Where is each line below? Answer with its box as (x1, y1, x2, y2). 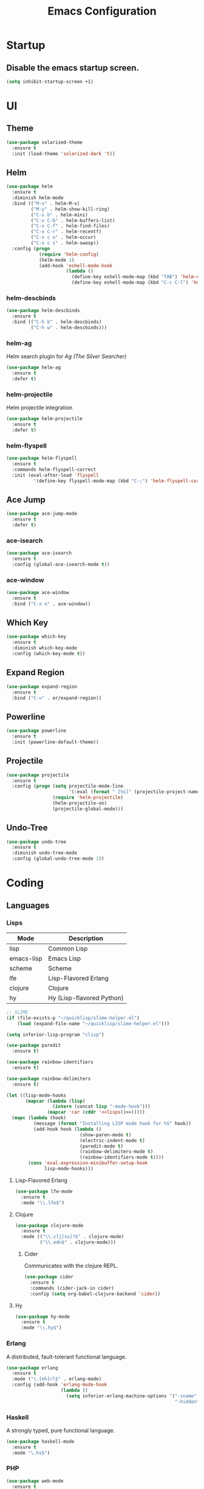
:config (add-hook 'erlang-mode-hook (12, 1382, 107, 1388)
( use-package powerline (6, 727, 67, 734)
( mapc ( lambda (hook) (12, 1115, 67, 1121)
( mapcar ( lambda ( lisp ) (25, 1098, 86, 1104)
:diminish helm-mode (12, 195, 64, 201)
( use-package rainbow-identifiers (6, 1059, 94, 1065)
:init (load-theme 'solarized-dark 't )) (12, 151, 115, 157)
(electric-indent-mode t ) (80, 1137, 146, 1143)
